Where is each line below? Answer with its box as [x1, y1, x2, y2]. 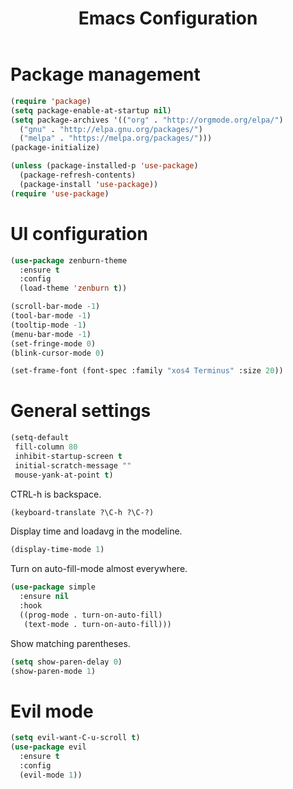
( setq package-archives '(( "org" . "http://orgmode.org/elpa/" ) [10, 115, 284, 125]
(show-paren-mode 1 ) [10, 666, 97, 676]
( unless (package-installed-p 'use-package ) [10, 161, 199, 171]
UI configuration [10, 222, 148, 245]
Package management [10, 63, 201, 86]
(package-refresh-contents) [19, 170, 137, 181]
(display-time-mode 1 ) [10, 545, 105, 555]
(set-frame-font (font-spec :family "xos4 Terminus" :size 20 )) [10, 366, 284, 376]
